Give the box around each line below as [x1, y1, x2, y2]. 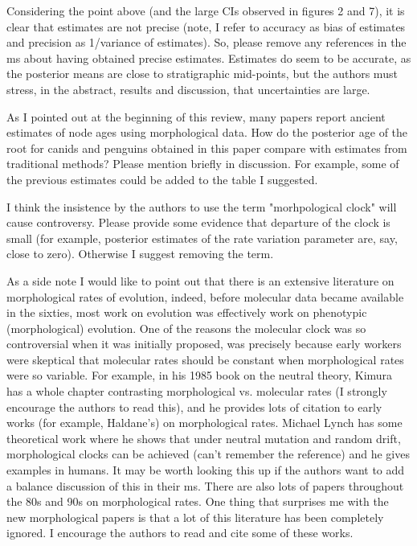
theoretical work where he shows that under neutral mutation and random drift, [6, 429, 401, 446]
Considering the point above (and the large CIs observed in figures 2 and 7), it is [6, 2, 405, 18]
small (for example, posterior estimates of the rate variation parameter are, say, [6, 229, 398, 246]
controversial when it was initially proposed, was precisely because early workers [6, 335, 402, 352]
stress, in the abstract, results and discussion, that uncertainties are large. [6, 80, 370, 97]
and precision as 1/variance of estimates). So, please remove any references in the [6, 34, 407, 51]
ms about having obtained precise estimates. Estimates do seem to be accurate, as [6, 49, 411, 66]
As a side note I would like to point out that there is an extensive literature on [6, 272, 395, 289]
